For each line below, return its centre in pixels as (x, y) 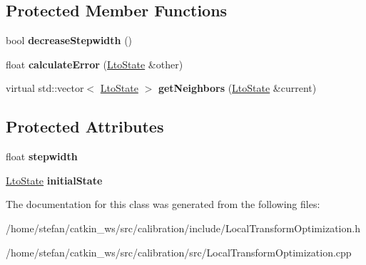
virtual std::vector (45, 88)
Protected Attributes (85, 126)
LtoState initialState (54, 180)
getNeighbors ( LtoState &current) (237, 88)
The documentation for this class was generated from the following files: (163, 204)
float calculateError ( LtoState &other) (95, 64)
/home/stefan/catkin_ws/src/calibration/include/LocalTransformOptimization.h (183, 228)
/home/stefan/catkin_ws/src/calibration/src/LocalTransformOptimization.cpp (179, 252)
